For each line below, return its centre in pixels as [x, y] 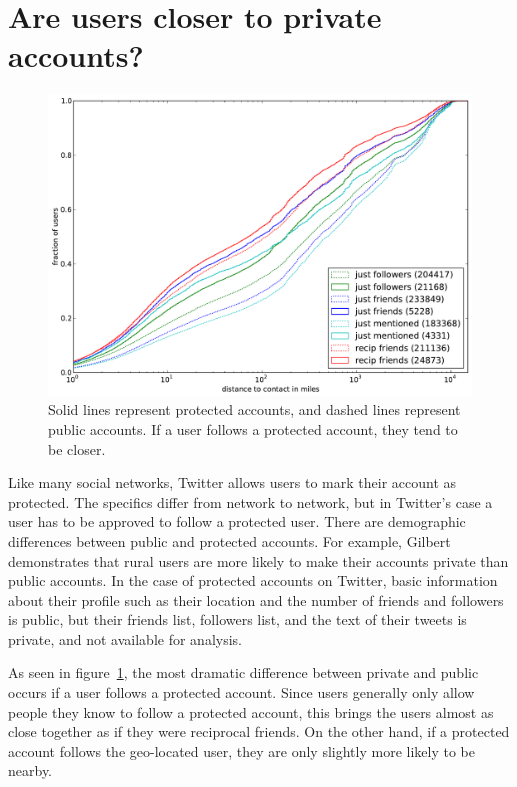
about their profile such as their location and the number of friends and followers [256, 599]
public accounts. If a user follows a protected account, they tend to [253, 428]
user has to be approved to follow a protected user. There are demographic [237, 521]
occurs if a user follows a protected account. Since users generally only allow [241, 692]
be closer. [77, 448]
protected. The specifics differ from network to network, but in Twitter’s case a [250, 501]
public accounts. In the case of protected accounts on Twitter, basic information [253, 580]
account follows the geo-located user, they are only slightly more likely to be [241, 750]
